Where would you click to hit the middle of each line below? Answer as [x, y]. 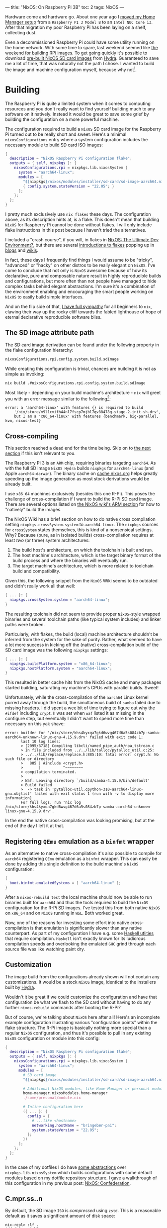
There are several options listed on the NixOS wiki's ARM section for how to [83, 504]
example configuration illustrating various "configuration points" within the [81, 1022]
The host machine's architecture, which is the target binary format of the [87, 555]
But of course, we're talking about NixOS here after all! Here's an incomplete [83, 1017]
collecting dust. [21, 33]
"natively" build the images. [33, 510]
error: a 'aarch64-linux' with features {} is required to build [74, 408]
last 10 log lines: [41, 742]
